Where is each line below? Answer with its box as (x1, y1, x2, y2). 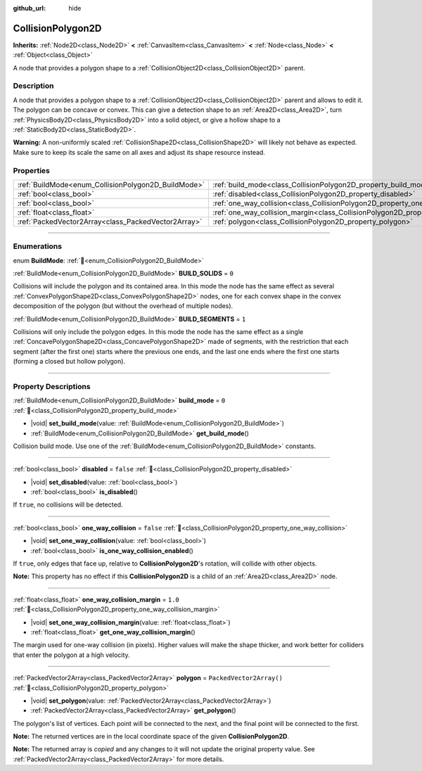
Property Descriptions (13, 381, 91, 391)
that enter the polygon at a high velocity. (13, 651, 130, 659)
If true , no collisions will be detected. (13, 500, 123, 509)
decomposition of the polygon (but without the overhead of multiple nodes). (13, 302, 234, 310)
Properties (13, 165, 51, 175)
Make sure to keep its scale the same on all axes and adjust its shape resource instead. (13, 148, 265, 156)
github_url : (13, 4, 46, 12)
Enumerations (13, 241, 63, 251)
